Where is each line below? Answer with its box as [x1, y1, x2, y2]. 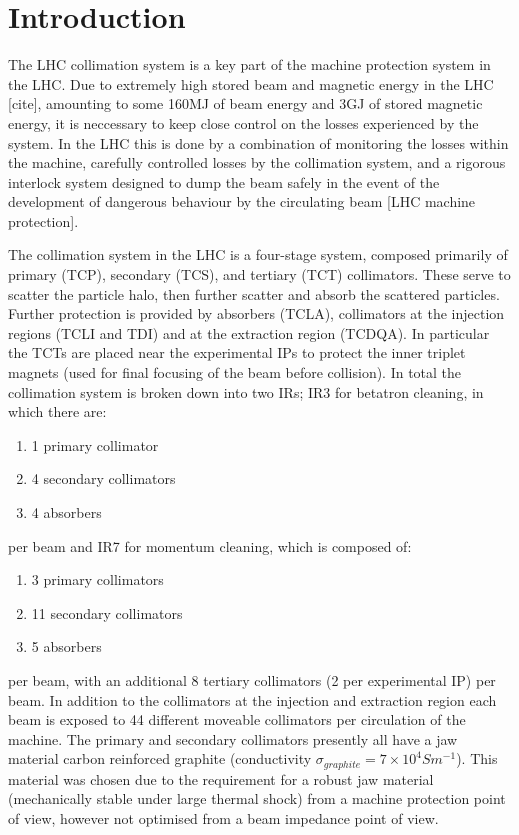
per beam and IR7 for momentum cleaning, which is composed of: [8, 535, 412, 556]
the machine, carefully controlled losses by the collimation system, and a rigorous [8, 152, 506, 173]
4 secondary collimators [31, 468, 176, 489]
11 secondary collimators [31, 602, 183, 623]
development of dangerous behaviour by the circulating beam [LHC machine [8, 191, 476, 212]
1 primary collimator [31, 434, 159, 455]
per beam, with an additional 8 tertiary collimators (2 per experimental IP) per [8, 669, 496, 690]
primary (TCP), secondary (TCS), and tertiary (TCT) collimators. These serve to [8, 264, 511, 285]
